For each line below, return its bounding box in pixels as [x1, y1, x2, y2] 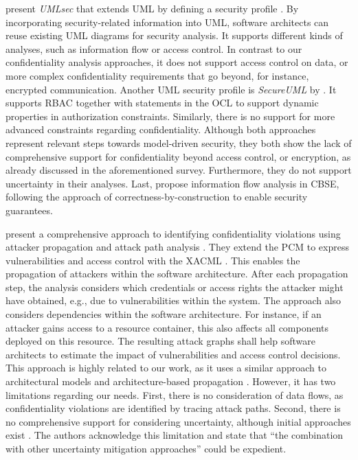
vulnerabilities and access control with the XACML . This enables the [5, 253, 300, 267]
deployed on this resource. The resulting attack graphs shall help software [5, 334, 315, 348]
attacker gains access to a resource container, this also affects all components [5, 320, 329, 334]
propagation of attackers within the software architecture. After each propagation [5, 266, 348, 281]
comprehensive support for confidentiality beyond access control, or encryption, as [5, 149, 351, 163]
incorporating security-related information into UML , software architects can [5, 14, 329, 29]
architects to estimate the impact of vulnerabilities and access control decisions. [5, 347, 341, 361]
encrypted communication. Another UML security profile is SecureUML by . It [5, 82, 337, 96]
